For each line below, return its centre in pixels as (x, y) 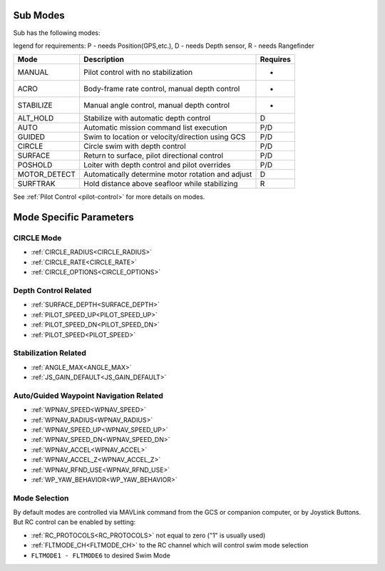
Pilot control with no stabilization (138, 73)
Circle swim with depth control (134, 146)
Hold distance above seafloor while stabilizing (160, 184)
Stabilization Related (50, 353)
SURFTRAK (37, 184)
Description (104, 59)
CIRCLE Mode (37, 238)
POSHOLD (35, 165)
